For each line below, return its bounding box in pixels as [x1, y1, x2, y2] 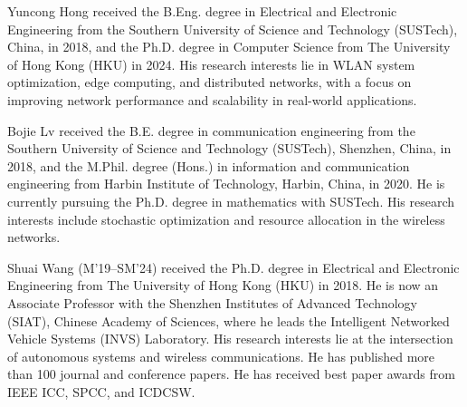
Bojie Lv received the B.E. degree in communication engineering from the [7, 121, 415, 140]
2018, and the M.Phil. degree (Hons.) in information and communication [7, 156, 410, 175]
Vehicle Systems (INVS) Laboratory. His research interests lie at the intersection [7, 329, 453, 348]
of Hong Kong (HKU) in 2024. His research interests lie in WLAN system [7, 54, 415, 73]
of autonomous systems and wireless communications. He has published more [7, 346, 435, 365]
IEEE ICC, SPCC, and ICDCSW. [7, 382, 195, 401]
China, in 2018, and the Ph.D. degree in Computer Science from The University [7, 37, 451, 56]
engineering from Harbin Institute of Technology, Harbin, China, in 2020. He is [7, 174, 445, 193]
